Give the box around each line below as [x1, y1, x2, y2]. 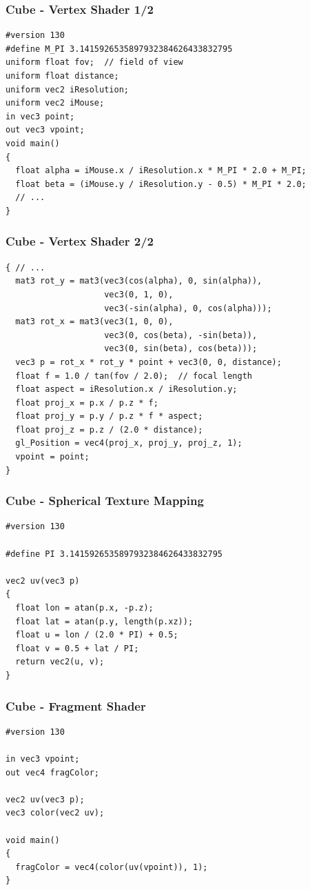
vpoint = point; [15, 452, 90, 462]
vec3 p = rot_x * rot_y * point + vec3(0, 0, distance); [15, 357, 282, 367]
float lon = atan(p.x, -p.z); [15, 603, 154, 613]
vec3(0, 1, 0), [104, 289, 174, 299]
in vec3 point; [6, 111, 75, 121]
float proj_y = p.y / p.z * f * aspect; [15, 411, 203, 422]
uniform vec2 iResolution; [6, 84, 129, 95]
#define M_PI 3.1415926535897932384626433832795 [6, 43, 233, 54]
